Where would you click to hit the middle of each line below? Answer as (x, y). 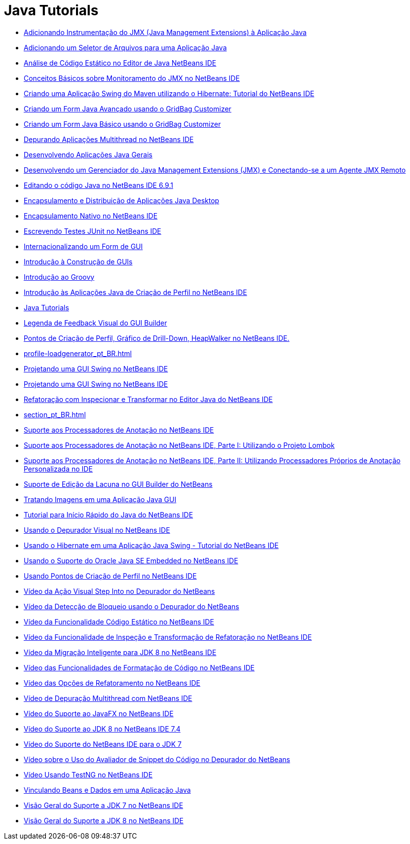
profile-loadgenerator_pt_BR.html (78, 353)
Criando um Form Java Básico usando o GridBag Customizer (122, 124)
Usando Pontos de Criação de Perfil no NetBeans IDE (110, 576)
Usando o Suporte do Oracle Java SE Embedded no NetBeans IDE (131, 560)
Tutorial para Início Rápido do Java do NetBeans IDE (109, 514)
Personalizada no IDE (58, 469)
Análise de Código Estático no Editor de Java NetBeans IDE (120, 63)
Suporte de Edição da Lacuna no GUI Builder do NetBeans (118, 484)
